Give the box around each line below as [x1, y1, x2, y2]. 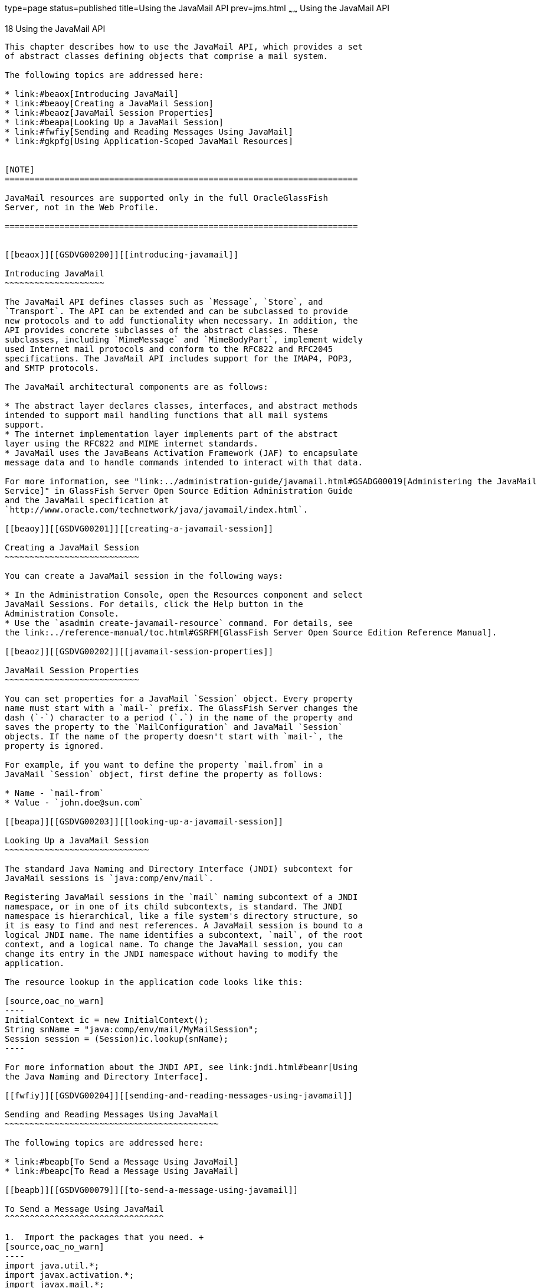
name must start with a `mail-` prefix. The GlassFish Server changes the [5, 703, 358, 713]
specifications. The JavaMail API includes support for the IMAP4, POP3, [5, 353, 353, 363]
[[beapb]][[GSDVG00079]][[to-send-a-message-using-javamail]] [5, 1185, 299, 1195]
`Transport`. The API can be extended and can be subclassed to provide [5, 306, 348, 316]
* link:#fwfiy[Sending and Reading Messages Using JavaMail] [5, 126, 293, 136]
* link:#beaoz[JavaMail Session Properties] [5, 107, 214, 118]
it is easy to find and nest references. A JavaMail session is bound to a [5, 920, 363, 930]
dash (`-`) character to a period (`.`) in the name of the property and [5, 712, 353, 722]
